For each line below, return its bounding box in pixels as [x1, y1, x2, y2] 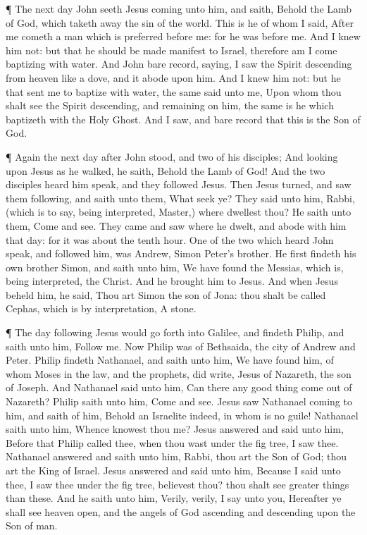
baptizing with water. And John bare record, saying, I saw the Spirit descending [6, 56, 352, 71]
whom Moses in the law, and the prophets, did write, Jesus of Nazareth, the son [6, 366, 352, 381]
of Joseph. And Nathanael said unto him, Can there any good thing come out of [6, 380, 352, 395]
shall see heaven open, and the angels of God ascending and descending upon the [6, 504, 356, 519]
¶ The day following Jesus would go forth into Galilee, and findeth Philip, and [6, 325, 344, 340]
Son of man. [6, 518, 58, 533]
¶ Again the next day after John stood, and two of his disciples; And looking [6, 149, 338, 164]
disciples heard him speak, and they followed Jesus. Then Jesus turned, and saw [6, 177, 352, 192]
